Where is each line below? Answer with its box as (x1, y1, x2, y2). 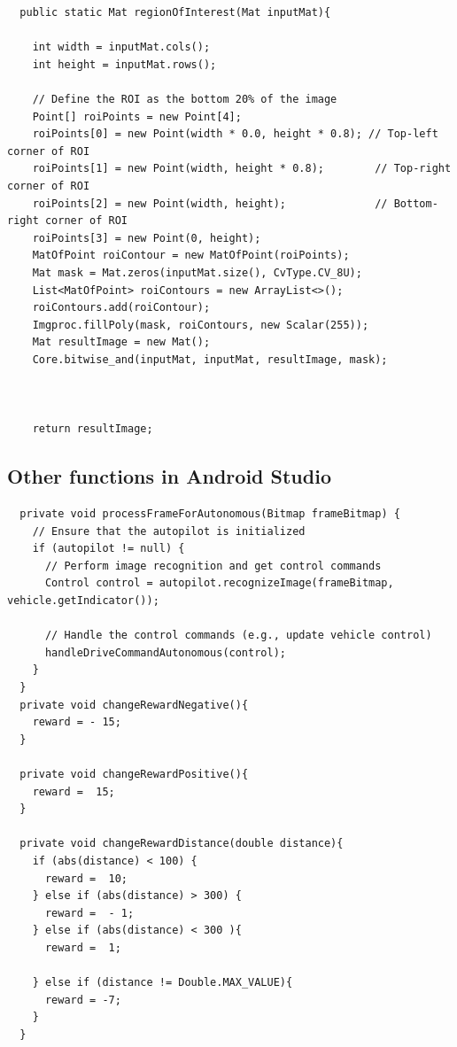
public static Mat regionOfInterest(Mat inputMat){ (19, 6, 331, 19)
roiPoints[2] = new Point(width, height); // (32, 197, 388, 210)
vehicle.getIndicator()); (7, 594, 159, 608)
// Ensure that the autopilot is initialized (32, 524, 306, 538)
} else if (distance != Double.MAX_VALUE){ (32, 976, 293, 989)
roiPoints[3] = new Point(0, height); (32, 231, 261, 244)
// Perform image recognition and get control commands (44, 559, 382, 572)
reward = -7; (44, 993, 121, 1006)
